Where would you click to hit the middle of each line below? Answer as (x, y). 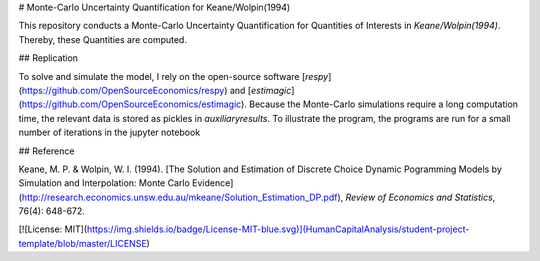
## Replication (48, 58)
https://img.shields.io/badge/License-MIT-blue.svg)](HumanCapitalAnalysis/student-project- (278, 229)
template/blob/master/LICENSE (82, 243)
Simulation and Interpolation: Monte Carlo (104, 183)
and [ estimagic (260, 90)
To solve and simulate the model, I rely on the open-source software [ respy (173, 76)
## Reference (46, 151)
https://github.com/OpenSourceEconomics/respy (123, 90)
